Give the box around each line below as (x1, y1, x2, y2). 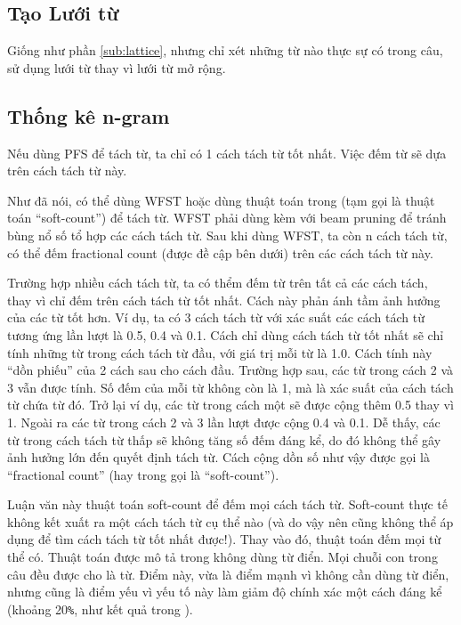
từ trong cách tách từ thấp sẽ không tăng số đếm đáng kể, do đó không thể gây (7, 430, 441, 449)
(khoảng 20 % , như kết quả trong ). (7, 599, 193, 618)
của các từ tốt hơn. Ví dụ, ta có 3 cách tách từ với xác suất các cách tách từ (7, 308, 425, 327)
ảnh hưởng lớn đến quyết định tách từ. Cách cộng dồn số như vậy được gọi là (7, 448, 430, 467)
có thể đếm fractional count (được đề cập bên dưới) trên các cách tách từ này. (7, 243, 433, 262)
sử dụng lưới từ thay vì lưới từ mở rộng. (7, 58, 226, 77)
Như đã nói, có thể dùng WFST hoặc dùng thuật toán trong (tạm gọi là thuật (7, 191, 435, 209)
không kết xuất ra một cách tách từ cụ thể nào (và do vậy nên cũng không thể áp (7, 512, 454, 531)
